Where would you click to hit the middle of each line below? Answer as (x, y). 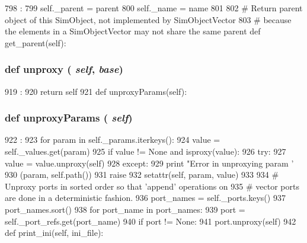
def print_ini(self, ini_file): (54, 233)
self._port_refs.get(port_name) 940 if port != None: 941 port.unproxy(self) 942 (151, 221)
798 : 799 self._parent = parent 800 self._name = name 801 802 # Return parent (154, 8)
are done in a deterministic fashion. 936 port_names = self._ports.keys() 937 (145, 198)
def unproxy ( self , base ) (64, 69)
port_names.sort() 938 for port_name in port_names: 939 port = (125, 209)
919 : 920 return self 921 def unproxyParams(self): (96, 91)
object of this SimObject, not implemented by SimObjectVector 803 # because (148, 19)
